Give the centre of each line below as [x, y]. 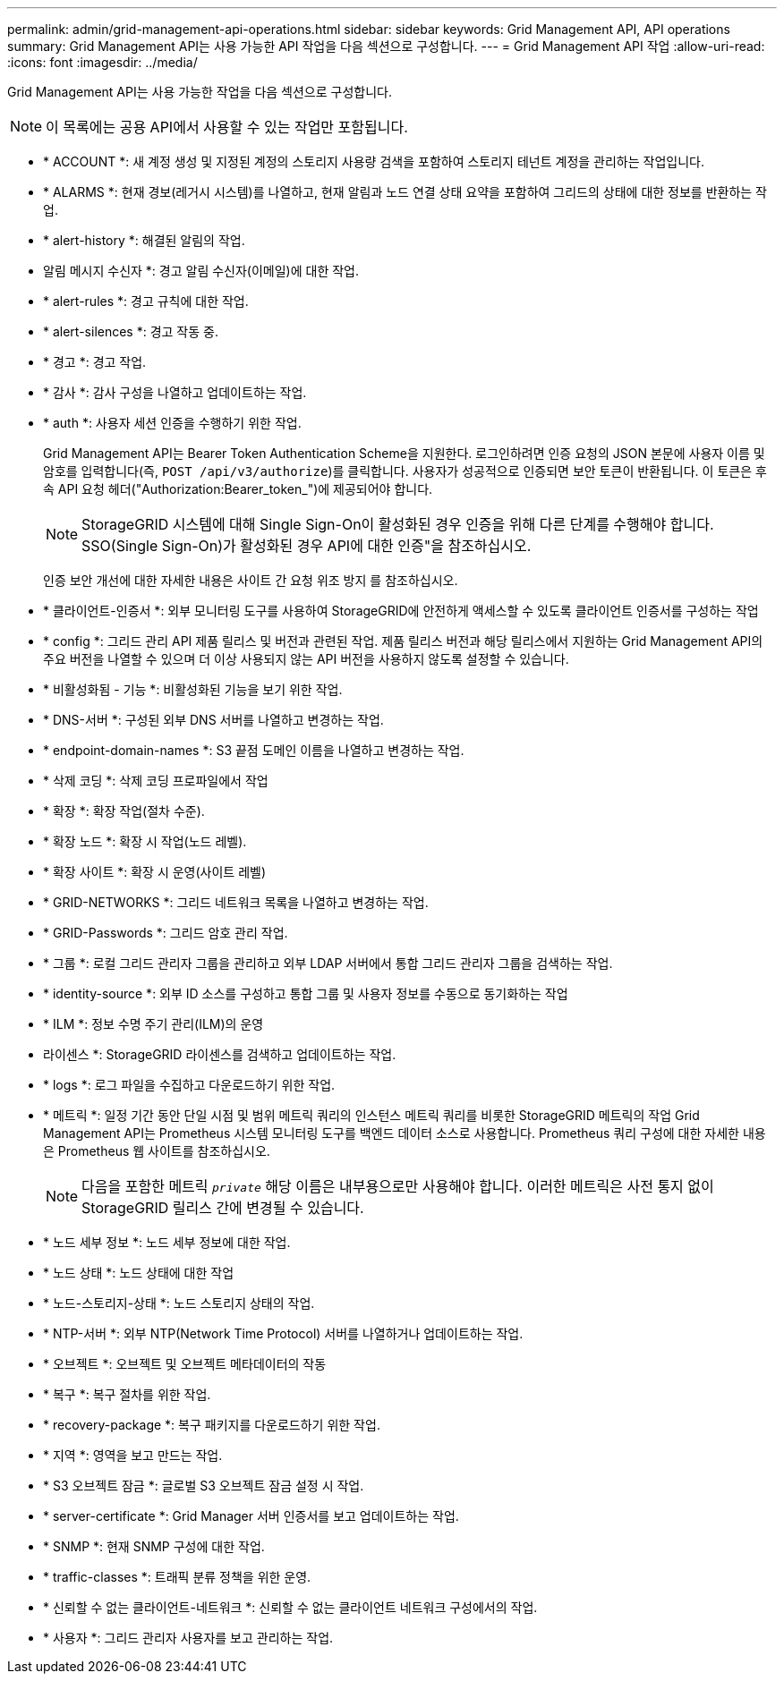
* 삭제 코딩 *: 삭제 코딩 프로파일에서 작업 [156, 781]
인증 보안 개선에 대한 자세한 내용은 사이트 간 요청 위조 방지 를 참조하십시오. [251, 580]
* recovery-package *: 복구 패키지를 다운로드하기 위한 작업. [212, 1425]
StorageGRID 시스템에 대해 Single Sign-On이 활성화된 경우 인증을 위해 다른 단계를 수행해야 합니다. [398, 524]
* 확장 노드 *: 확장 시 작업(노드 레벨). [145, 841]
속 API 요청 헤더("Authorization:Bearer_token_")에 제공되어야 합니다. [238, 489]
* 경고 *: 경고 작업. [95, 362]
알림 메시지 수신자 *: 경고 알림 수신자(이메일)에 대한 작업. [201, 271]
